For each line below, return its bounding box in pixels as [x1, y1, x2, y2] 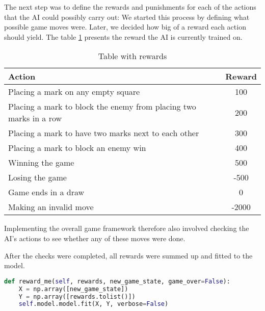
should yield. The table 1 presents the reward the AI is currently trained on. [4, 31, 243, 42]
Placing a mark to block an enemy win [8, 142, 146, 154]
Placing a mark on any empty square [8, 86, 140, 98]
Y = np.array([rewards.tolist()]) [18, 293, 136, 300]
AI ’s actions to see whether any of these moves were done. [4, 232, 185, 243]
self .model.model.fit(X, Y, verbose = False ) [18, 300, 169, 308]
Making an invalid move [8, 201, 94, 213]
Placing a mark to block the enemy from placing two [8, 100, 196, 113]
